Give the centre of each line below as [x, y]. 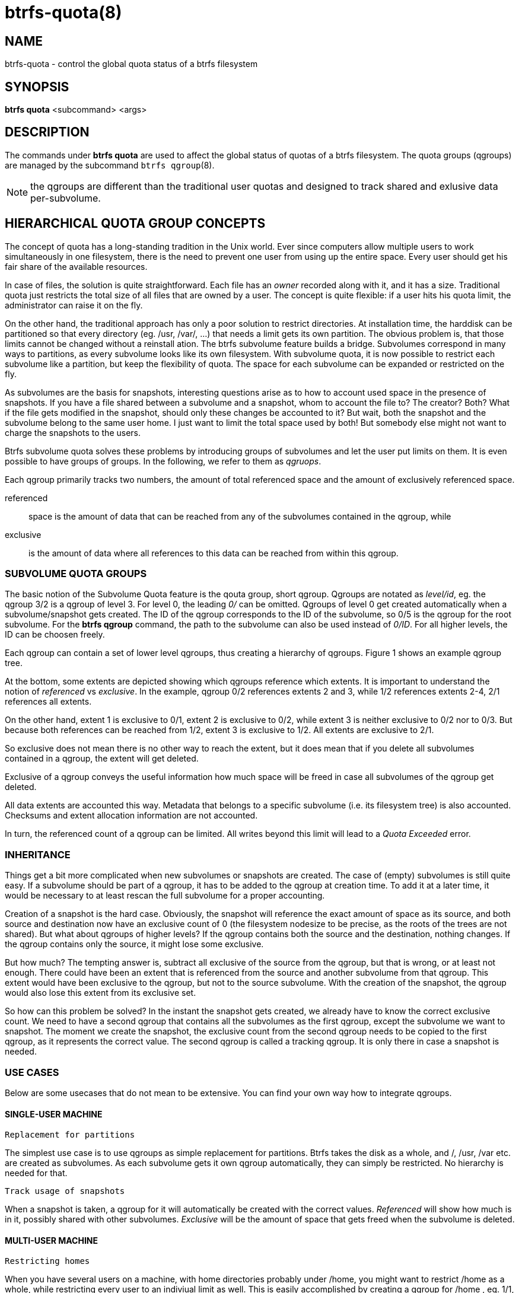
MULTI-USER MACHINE [52, 1240]
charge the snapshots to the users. [73, 432]
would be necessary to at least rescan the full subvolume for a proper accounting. [165, 896]
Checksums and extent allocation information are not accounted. [131, 816]
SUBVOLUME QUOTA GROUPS [76, 574]
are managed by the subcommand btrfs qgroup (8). [110, 165]
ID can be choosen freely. [55, 635]
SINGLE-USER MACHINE [54, 1114]
